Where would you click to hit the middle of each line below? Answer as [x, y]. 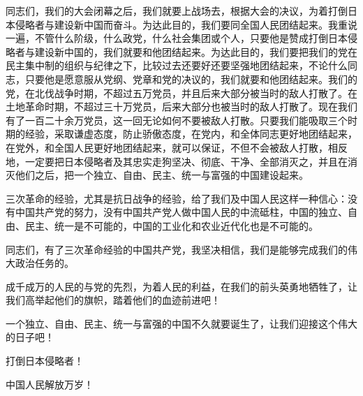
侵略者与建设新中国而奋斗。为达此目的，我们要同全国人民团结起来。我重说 [186, 24]
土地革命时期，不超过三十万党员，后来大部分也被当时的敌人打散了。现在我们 [181, 107]
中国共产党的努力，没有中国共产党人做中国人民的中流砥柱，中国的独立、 [181, 212]
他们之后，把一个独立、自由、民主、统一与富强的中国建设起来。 [162, 175]
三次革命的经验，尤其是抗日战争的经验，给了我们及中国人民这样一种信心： [177, 198]
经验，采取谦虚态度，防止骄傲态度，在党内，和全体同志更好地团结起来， [191, 134]
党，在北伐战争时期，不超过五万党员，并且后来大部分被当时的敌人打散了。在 [181, 93]
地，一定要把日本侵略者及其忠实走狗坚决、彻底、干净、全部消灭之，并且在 [177, 161]
